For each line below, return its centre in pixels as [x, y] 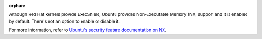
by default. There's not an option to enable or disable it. [64, 21]
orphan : [17, 6]
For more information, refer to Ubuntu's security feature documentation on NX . [88, 30]
